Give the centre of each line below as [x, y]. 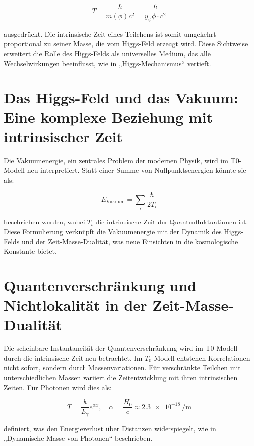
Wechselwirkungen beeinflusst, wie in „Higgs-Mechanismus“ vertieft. [108, 63]
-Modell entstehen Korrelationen [201, 358]
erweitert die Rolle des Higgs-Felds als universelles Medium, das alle [107, 54]
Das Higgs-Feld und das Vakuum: [121, 97]
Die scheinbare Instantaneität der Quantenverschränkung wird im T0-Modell [121, 348]
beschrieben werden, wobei [44, 222]
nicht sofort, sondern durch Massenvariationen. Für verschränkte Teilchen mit [122, 368]
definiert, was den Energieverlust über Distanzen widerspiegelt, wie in [110, 428]
